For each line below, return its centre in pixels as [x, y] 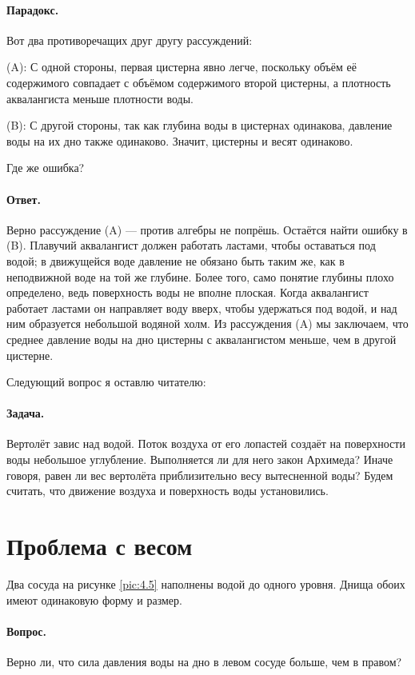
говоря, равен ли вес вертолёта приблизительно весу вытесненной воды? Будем [200, 475]
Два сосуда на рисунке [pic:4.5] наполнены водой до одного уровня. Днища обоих [206, 583]
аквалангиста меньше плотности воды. [100, 98]
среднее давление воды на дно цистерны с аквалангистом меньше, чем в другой [202, 339]
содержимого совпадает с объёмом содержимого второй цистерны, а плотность [199, 82]
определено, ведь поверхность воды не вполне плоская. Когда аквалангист [188, 292]
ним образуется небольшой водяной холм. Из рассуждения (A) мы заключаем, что [207, 324]
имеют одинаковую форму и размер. [94, 599]
